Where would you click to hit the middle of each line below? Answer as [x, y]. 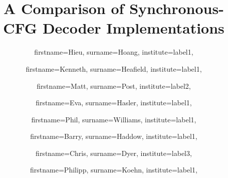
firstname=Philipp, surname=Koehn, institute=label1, [114, 170]
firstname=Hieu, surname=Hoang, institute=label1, [114, 52]
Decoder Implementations [133, 28]
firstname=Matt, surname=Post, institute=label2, [114, 85]
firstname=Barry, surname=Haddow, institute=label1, [114, 136]
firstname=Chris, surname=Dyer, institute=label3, [114, 153]
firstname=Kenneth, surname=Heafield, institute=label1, [114, 68]
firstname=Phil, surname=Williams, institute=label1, [114, 119]
